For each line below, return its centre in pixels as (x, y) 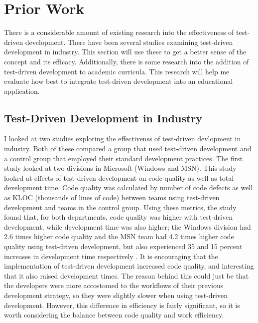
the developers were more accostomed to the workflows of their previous (114, 285)
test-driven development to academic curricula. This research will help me (117, 71)
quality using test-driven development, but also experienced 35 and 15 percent (123, 246)
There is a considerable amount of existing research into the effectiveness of (119, 32)
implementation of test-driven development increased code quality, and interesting (129, 266)
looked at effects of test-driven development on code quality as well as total (119, 177)
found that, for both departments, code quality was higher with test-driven (118, 217)
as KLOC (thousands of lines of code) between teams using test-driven (112, 197)
